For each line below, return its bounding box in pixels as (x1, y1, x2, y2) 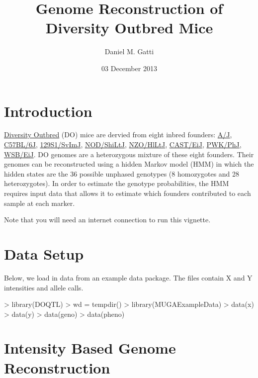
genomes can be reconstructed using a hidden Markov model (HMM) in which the (4, 159, 254, 169)
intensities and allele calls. (4, 282, 84, 292)
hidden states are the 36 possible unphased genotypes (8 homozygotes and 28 (4, 168, 240, 179)
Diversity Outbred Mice (45, 17, 213, 38)
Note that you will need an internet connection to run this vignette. (4, 214, 211, 225)
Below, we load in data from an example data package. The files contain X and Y (4, 272, 253, 283)
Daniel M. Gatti (104, 46, 154, 57)
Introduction (4, 100, 92, 121)
